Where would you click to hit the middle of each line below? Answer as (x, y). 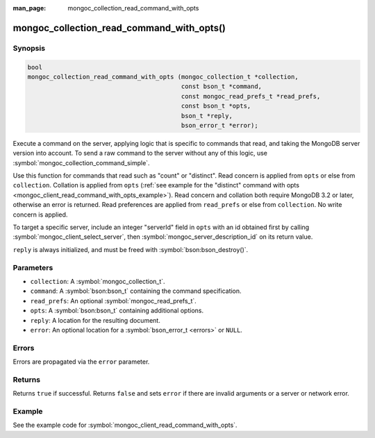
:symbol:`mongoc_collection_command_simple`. (81, 162)
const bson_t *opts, (216, 106)
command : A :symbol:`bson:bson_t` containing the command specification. (136, 291)
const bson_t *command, (222, 86)
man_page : (30, 8)
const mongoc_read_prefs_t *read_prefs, (251, 96)
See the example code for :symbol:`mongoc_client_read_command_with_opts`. (125, 425)
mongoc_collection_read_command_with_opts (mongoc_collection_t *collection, (163, 77)
